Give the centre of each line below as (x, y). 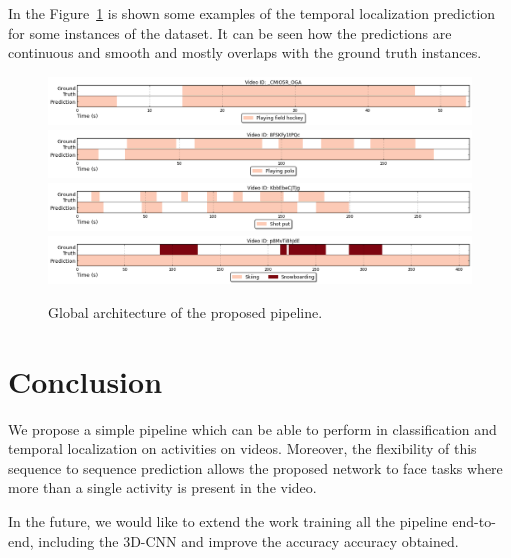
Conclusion (85, 380)
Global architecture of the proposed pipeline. (185, 311)
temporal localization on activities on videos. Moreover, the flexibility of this (242, 448)
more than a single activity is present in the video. (162, 487)
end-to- (474, 521)
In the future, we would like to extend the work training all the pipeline (228, 521)
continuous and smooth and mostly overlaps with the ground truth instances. (245, 52)
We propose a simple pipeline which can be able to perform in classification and (252, 428)
